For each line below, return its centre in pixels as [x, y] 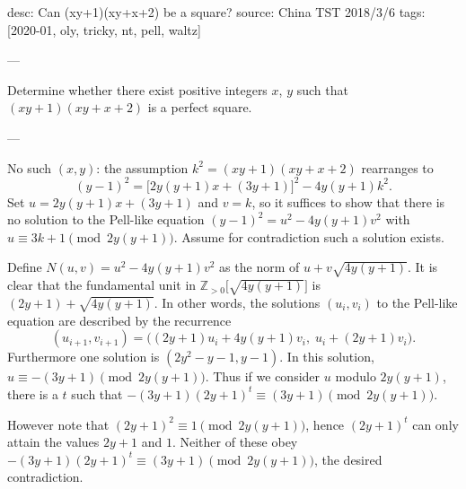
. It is [423, 267]
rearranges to [397, 167]
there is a [33, 393]
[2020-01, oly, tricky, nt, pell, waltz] [104, 29]
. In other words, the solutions [237, 302]
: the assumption [142, 167]
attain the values [53, 442]
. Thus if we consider [263, 376]
